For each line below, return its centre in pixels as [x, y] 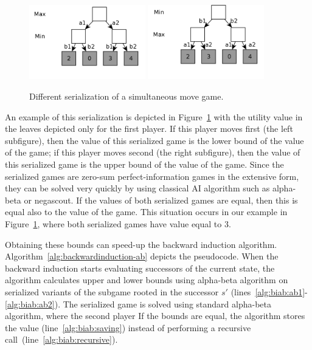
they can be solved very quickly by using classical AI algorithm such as [137, 188]
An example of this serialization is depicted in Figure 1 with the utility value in [154, 116]
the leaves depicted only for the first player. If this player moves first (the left [149, 129]
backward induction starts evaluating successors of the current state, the [140, 268]
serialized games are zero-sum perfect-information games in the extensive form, [152, 176]
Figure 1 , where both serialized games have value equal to [113, 223]
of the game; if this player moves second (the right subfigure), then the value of [153, 152]
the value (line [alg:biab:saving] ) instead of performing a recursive [128, 327]
